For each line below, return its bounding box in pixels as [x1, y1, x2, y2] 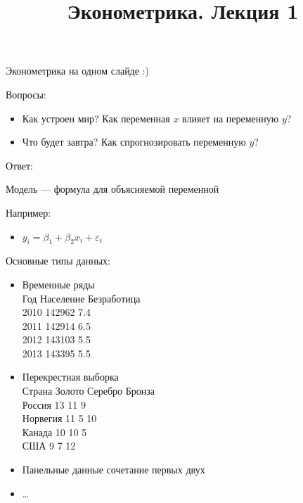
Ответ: [6, 158, 33, 172]
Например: [6, 205, 51, 219]
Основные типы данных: [6, 253, 110, 268]
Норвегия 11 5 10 [22, 411, 97, 426]
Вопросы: [6, 87, 46, 101]
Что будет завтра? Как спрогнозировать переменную [22, 134, 246, 149]
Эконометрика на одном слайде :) [6, 63, 149, 78]
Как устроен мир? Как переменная [22, 110, 170, 125]
